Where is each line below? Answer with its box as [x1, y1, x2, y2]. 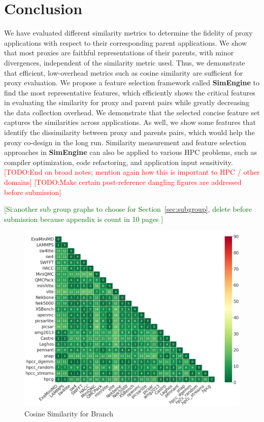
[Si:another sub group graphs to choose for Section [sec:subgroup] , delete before [4, 204, 252, 214]
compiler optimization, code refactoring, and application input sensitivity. [4, 156, 233, 167]
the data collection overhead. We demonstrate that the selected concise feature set [4, 107, 260, 117]
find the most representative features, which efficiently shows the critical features [4, 87, 255, 98]
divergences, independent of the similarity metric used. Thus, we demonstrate [4, 57, 245, 68]
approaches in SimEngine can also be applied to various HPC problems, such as [4, 147, 257, 157]
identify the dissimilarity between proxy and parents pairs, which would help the [4, 127, 255, 138]
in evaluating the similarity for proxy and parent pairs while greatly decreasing [4, 97, 250, 108]
